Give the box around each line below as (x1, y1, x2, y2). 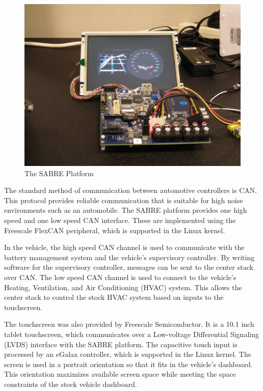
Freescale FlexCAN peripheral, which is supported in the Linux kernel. (4, 225, 225, 235)
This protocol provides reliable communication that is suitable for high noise (4, 194, 243, 205)
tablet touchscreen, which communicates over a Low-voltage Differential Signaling (4, 328, 259, 339)
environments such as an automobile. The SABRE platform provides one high (4, 205, 247, 215)
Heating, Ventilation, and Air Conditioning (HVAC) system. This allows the (4, 282, 242, 292)
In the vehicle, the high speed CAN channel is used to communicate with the (4, 242, 245, 253)
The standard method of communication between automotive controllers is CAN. (4, 185, 257, 195)
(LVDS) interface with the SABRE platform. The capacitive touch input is (4, 339, 238, 349)
